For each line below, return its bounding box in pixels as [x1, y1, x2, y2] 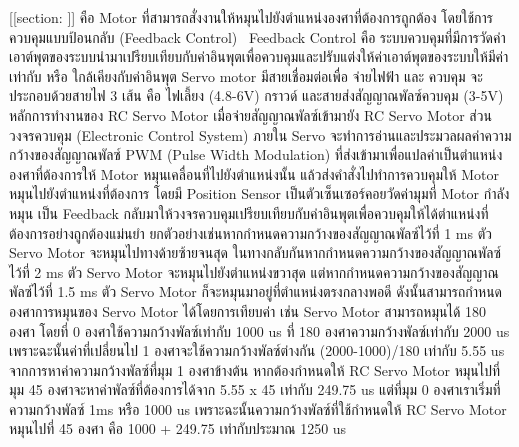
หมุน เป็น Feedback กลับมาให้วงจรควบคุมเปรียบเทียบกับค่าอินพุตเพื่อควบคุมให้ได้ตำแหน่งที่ [9, 202, 489, 223]
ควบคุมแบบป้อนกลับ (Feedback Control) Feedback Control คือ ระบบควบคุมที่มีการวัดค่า [9, 26, 506, 47]
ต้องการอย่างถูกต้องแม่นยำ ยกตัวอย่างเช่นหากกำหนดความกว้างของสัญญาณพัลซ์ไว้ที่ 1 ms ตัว [9, 222, 492, 243]
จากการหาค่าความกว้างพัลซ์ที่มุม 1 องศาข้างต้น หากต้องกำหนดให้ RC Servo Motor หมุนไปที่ [9, 359, 501, 380]
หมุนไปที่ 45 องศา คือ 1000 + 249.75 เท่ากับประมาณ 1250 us [9, 418, 347, 439]
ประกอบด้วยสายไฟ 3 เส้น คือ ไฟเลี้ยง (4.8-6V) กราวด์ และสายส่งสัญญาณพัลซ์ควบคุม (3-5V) [9, 85, 504, 106]
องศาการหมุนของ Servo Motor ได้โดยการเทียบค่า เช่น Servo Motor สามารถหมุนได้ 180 [9, 300, 486, 321]
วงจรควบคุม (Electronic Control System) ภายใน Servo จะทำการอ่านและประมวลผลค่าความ [9, 124, 512, 145]
